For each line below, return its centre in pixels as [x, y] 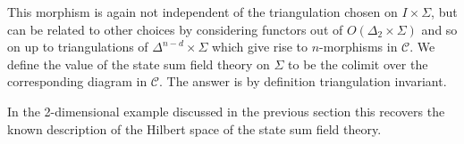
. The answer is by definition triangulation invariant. [303, 81]
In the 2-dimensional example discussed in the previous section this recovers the [226, 111]
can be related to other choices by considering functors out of [175, 29]
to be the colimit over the [358, 64]
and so [439, 29]
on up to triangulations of [78, 47]
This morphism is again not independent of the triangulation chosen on [202, 12]
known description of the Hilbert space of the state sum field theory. [194, 128]
